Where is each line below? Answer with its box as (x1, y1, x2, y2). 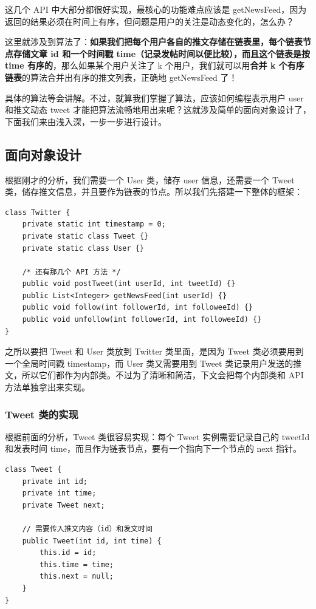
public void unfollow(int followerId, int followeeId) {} (22, 315, 262, 324)
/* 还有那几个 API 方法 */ (22, 267, 121, 276)
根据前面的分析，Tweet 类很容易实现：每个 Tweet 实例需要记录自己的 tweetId (5, 430, 310, 443)
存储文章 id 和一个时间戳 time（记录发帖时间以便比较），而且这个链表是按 (13, 47, 311, 60)
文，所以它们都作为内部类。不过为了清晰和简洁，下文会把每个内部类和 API (5, 369, 304, 381)
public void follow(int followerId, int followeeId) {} (22, 303, 253, 312)
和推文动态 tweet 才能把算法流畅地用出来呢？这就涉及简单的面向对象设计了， (5, 103, 311, 116)
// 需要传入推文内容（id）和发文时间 (22, 525, 153, 534)
